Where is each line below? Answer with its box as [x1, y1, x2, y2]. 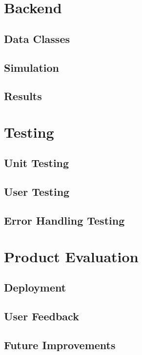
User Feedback [4, 308, 79, 323]
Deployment [4, 280, 66, 295]
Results [4, 88, 42, 104]
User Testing [4, 184, 70, 199]
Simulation [4, 60, 60, 75]
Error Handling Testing [4, 213, 125, 228]
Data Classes [4, 31, 70, 46]
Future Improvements [4, 337, 116, 352]
